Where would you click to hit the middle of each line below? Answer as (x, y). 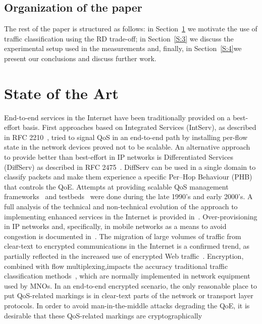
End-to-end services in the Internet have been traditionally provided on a (117, 117)
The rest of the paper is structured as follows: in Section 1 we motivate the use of (131, 29)
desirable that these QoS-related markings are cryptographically (103, 315)
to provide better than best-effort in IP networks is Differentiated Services (119, 157)
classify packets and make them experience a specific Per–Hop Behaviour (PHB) (128, 177)
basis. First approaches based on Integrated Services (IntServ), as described (139, 127)
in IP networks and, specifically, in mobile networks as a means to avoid (115, 226)
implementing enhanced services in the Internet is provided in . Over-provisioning (131, 216)
